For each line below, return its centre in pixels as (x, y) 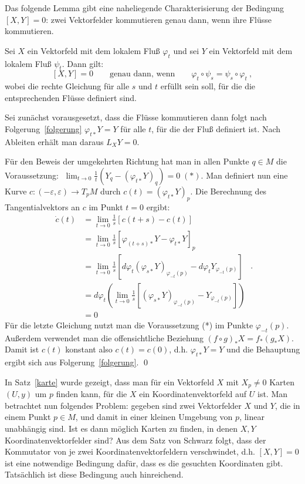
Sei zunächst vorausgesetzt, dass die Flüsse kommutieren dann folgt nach (136, 117)
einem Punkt (28, 417)
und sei (186, 50)
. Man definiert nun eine (244, 175)
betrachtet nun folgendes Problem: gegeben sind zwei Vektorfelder (123, 405)
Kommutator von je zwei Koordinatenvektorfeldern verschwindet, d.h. (130, 451)
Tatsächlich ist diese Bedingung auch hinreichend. (94, 474)
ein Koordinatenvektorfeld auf (193, 394)
